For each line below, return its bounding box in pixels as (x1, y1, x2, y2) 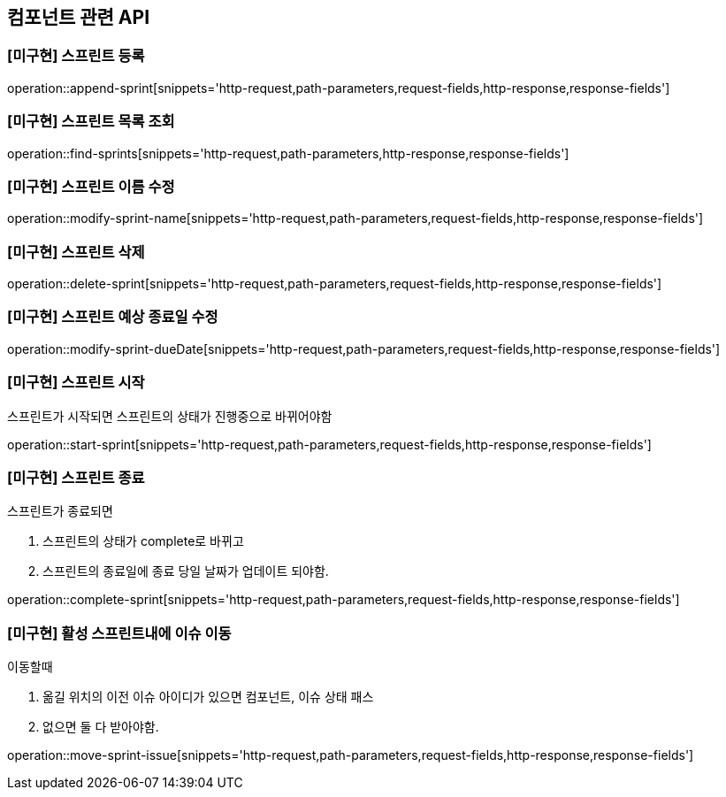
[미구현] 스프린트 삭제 (7, 242, 145, 261)
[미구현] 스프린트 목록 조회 (7, 112, 175, 131)
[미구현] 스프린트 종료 (7, 468, 145, 487)
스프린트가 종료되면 (7, 503, 113, 519)
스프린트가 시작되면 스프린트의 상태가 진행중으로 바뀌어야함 (7, 408, 332, 424)
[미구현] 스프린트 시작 (7, 373, 145, 392)
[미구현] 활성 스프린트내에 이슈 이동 (7, 624, 232, 642)
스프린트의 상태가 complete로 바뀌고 (42, 533, 244, 549)
